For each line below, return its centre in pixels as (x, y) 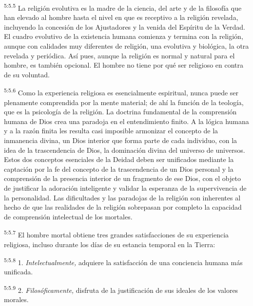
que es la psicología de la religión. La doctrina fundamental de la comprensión (120, 112)
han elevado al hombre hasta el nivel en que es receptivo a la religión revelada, (121, 17)
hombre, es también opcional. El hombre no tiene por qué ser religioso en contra (124, 65)
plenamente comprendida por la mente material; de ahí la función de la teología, (124, 102)
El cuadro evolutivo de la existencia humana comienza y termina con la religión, (124, 36)
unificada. (19, 272)
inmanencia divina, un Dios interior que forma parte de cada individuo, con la (121, 140)
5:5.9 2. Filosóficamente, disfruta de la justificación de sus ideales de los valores (121, 289)
